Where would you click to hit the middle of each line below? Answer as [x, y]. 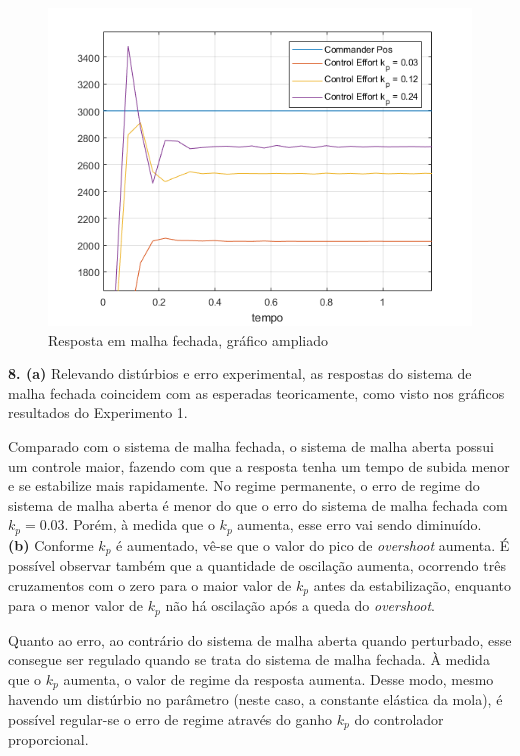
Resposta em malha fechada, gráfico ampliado [188, 339]
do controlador [399, 718]
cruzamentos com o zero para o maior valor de [150, 584]
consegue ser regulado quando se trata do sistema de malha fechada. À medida [249, 659]
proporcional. [48, 739]
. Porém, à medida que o [139, 524]
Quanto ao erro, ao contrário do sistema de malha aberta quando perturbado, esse [260, 639]
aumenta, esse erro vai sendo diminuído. [359, 524]
